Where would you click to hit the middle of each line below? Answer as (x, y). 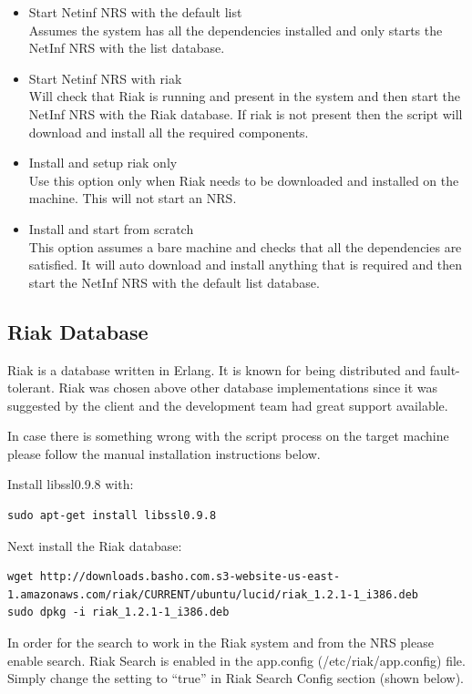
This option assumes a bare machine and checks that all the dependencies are (245, 246)
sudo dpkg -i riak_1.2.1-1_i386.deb (118, 612)
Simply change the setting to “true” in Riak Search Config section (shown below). (236, 678)
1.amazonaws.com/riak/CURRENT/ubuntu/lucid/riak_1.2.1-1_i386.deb (213, 594)
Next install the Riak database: (95, 545)
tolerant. (31, 388)
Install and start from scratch (111, 228)
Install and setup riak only (103, 163)
